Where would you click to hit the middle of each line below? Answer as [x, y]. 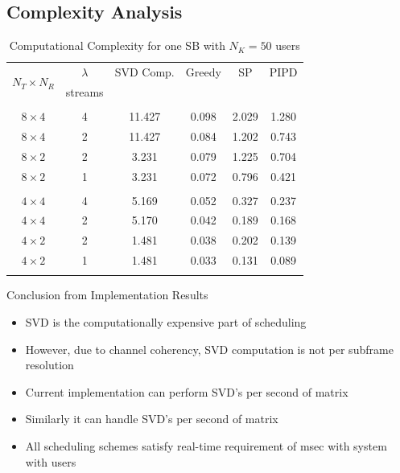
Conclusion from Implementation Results [107, 295]
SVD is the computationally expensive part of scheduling [166, 322]
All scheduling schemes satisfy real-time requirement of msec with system [206, 446]
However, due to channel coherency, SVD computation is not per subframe [209, 349]
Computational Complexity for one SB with [117, 45]
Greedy [203, 72]
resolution [49, 365]
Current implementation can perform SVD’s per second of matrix [187, 391]
